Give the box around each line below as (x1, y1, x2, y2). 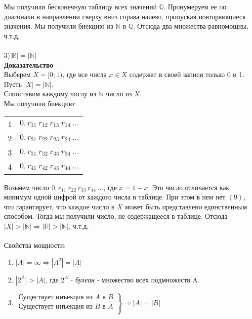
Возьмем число (4, 182, 49, 192)
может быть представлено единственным (125, 201, 247, 211)
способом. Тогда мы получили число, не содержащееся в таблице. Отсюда (4, 211, 228, 221)
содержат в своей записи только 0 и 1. (129, 69, 245, 80)
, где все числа (62, 69, 107, 80)
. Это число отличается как (148, 182, 230, 192)
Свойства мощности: (4, 240, 66, 250)
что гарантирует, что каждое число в (4, 201, 115, 211)
